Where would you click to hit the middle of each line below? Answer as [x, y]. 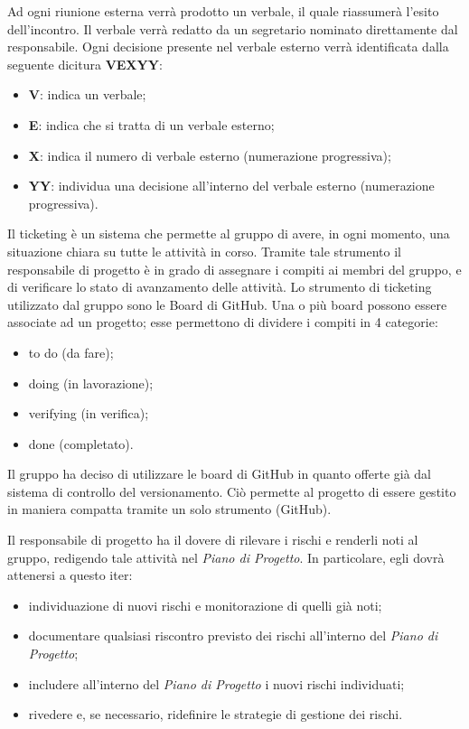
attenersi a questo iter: [70, 575]
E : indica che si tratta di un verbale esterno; [151, 124]
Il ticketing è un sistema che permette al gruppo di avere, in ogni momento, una [229, 234]
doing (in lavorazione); [91, 383]
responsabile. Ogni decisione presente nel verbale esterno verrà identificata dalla [228, 47]
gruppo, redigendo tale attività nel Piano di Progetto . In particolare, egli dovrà [226, 557]
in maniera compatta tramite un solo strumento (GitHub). [169, 509]
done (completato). [81, 443]
